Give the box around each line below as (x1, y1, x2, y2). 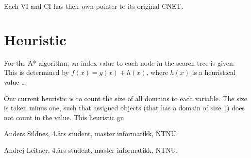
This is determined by (4, 67, 69, 77)
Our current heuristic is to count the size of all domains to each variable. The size (4, 93, 248, 103)
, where (146, 67, 168, 77)
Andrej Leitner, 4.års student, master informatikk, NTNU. (4, 144, 178, 155)
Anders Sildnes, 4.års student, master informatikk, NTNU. (4, 128, 178, 139)
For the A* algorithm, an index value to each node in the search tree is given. (4, 57, 235, 68)
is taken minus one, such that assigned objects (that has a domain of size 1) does (4, 103, 245, 113)
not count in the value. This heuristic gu (4, 112, 124, 122)
